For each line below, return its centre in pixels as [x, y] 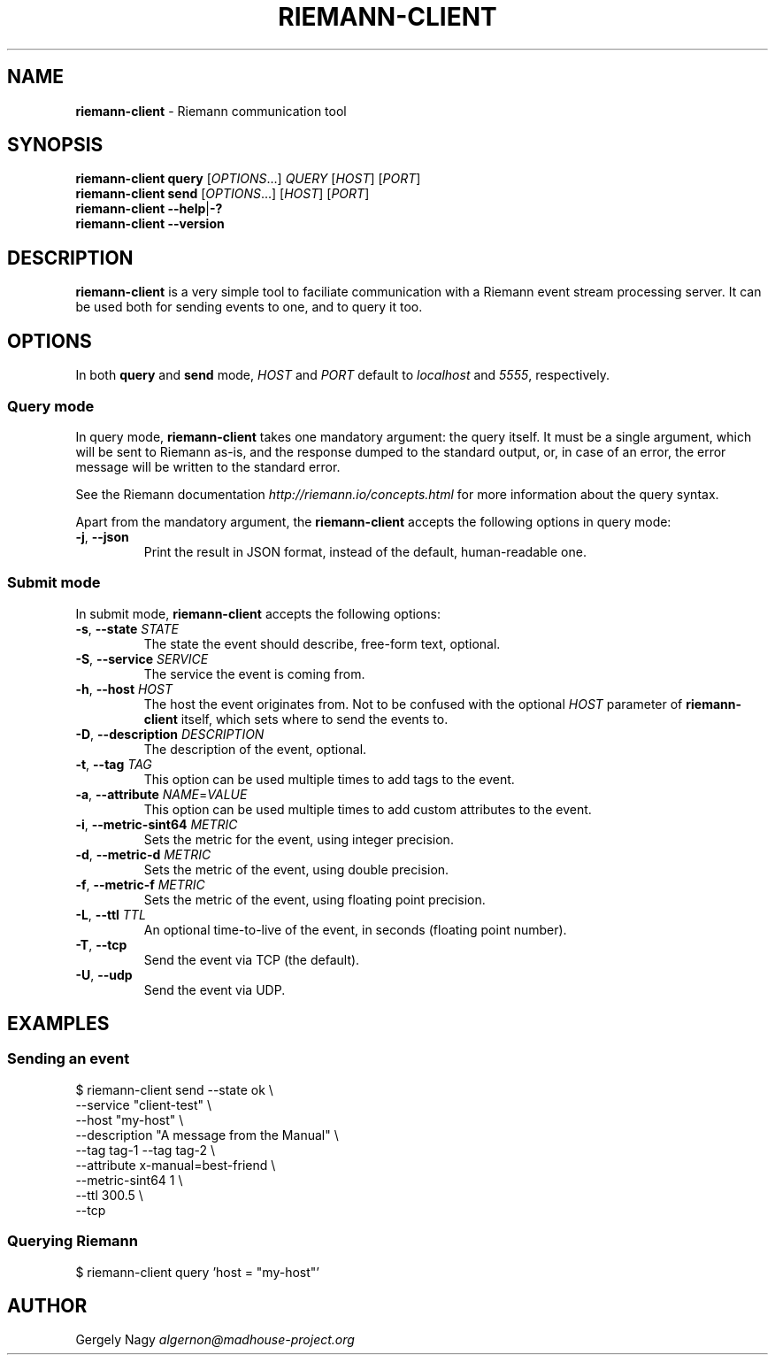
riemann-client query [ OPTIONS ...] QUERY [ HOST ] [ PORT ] [248, 179]
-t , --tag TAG [114, 764]
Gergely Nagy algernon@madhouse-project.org [215, 1340]
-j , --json [102, 536]
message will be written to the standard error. [208, 466]
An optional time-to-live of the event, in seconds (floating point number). [355, 929]
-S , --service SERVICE [142, 658]
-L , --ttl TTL [111, 914]
